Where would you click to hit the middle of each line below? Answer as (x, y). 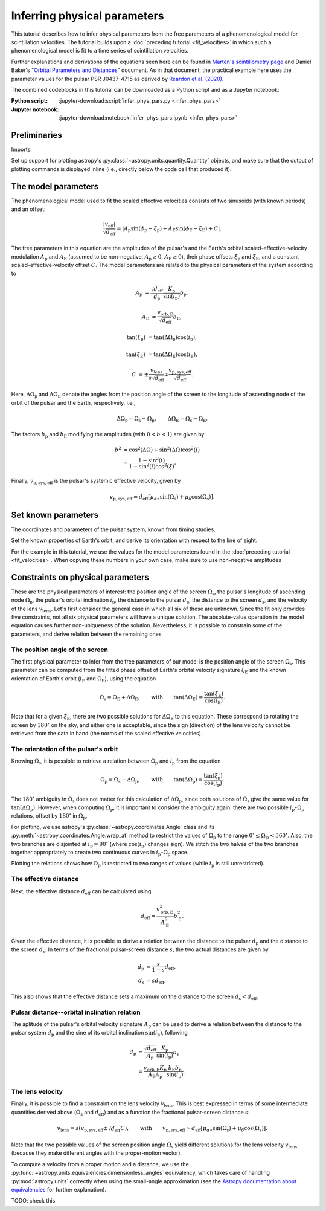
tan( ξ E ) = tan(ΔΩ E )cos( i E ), (161, 355)
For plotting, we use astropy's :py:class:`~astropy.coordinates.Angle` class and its (113, 827)
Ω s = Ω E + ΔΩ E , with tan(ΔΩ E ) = (151, 698)
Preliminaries (37, 135)
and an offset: (28, 209)
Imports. (22, 149)
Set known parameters (55, 515)
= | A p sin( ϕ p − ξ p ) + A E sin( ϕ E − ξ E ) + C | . (169, 229)
